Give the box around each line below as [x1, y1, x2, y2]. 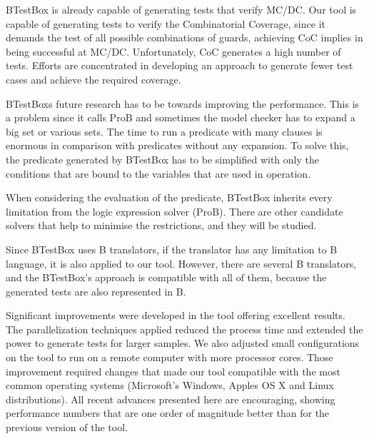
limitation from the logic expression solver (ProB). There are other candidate [6, 203, 343, 218]
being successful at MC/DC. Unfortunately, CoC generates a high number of [6, 44, 341, 59]
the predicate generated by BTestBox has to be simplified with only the [6, 151, 319, 166]
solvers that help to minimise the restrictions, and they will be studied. [6, 218, 317, 233]
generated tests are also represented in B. [6, 283, 186, 298]
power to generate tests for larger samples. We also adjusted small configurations [6, 335, 360, 350]
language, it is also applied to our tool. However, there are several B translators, [6, 256, 357, 271]
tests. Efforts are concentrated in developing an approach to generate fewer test [6, 58, 353, 73]
